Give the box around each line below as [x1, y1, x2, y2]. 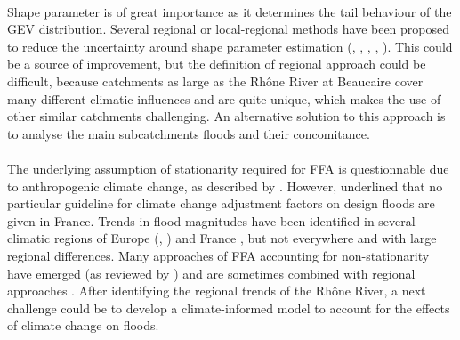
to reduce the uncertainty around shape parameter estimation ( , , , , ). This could [7, 36, 453, 55]
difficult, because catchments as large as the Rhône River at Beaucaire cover [7, 71, 424, 90]
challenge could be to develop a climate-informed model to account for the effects [7, 298, 450, 317]
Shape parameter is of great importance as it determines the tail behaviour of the [7, 2, 452, 20]
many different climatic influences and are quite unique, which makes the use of [7, 89, 441, 108]
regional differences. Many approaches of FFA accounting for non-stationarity [7, 246, 430, 264]
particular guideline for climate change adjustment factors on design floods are [7, 194, 435, 213]
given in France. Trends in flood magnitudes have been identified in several [7, 211, 416, 230]
